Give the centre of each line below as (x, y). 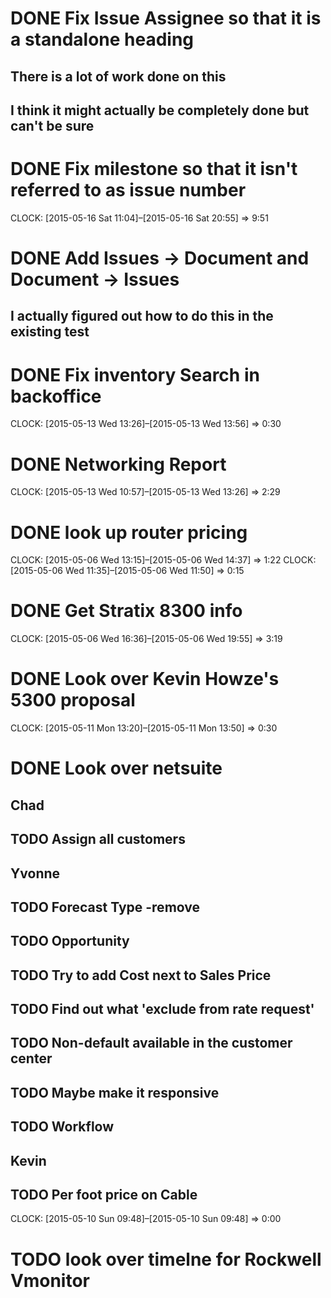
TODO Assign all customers (98, 839)
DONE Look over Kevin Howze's (145, 679)
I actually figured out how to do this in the (142, 316)
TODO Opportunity (70, 941)
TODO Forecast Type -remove (105, 907)
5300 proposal (73, 700)
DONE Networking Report (118, 464)
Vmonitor (50, 1280)
